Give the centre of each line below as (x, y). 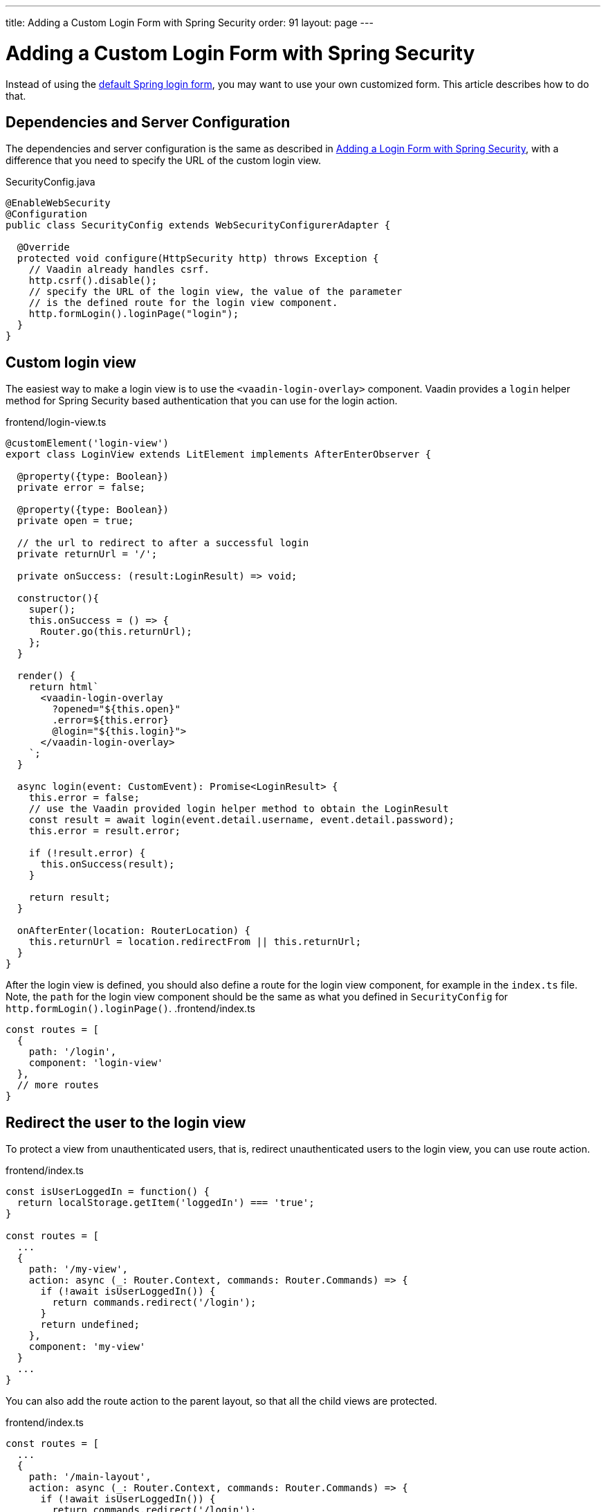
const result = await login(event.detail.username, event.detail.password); (242, 820)
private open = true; (75, 521)
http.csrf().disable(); (93, 281)
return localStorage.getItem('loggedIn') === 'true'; (166, 1203)
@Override (43, 247)
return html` (64, 687)
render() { (46, 676)
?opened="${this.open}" (116, 709)
